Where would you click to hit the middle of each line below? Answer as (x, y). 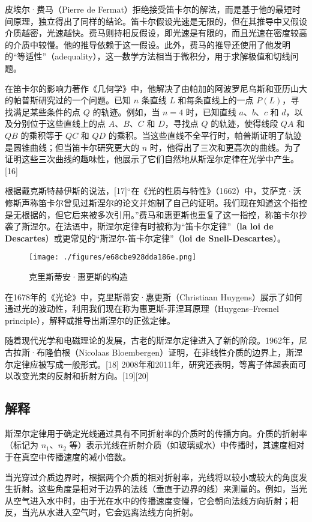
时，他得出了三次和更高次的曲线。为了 (225, 147)
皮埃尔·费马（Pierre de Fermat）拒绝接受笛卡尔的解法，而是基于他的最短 (148, 9)
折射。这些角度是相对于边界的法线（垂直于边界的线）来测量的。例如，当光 (160, 489)
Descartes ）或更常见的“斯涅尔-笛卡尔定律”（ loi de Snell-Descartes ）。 (145, 238)
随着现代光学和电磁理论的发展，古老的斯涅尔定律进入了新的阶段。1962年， (152, 340)
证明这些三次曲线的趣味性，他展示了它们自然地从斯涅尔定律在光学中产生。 (152, 159)
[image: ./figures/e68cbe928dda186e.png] (113, 257)
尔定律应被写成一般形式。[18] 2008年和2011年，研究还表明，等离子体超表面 (151, 364)
